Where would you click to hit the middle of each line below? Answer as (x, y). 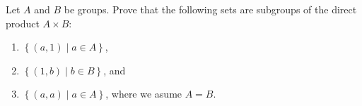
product (23, 23)
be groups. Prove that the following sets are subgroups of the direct (210, 9)
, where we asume (144, 94)
